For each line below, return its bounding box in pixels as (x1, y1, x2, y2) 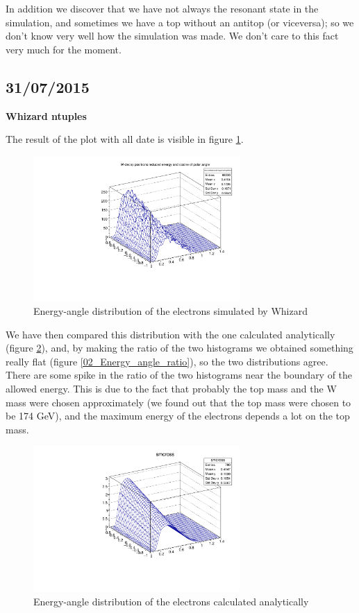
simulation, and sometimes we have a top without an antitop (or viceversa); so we (6, 15, 354, 29)
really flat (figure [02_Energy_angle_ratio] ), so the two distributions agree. (6, 354, 328, 368)
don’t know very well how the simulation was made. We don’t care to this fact (6, 28, 339, 43)
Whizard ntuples (6, 108, 87, 123)
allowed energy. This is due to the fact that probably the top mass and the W (6, 381, 337, 396)
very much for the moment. (6, 42, 122, 56)
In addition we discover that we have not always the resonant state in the (6, 1, 319, 15)
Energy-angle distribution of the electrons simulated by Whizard (33, 304, 308, 318)
